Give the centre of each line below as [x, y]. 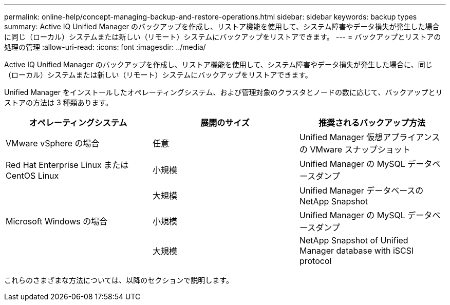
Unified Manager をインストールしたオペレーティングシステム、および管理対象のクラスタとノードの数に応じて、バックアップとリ [223, 92]
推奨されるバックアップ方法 [372, 123]
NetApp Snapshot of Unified [354, 240]
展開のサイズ [225, 123]
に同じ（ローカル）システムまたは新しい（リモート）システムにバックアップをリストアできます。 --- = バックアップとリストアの [223, 37]
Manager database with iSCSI [357, 251]
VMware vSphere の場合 [53, 143]
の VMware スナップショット [355, 149]
